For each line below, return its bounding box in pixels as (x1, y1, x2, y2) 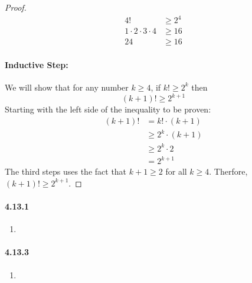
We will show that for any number (5, 81, 129, 93)
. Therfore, (209, 165, 248, 178)
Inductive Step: (5, 58, 68, 70)
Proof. (5, 1, 27, 13)
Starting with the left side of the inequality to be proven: (5, 103, 211, 115)
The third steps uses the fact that (5, 165, 127, 178)
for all (165, 165, 187, 178)
